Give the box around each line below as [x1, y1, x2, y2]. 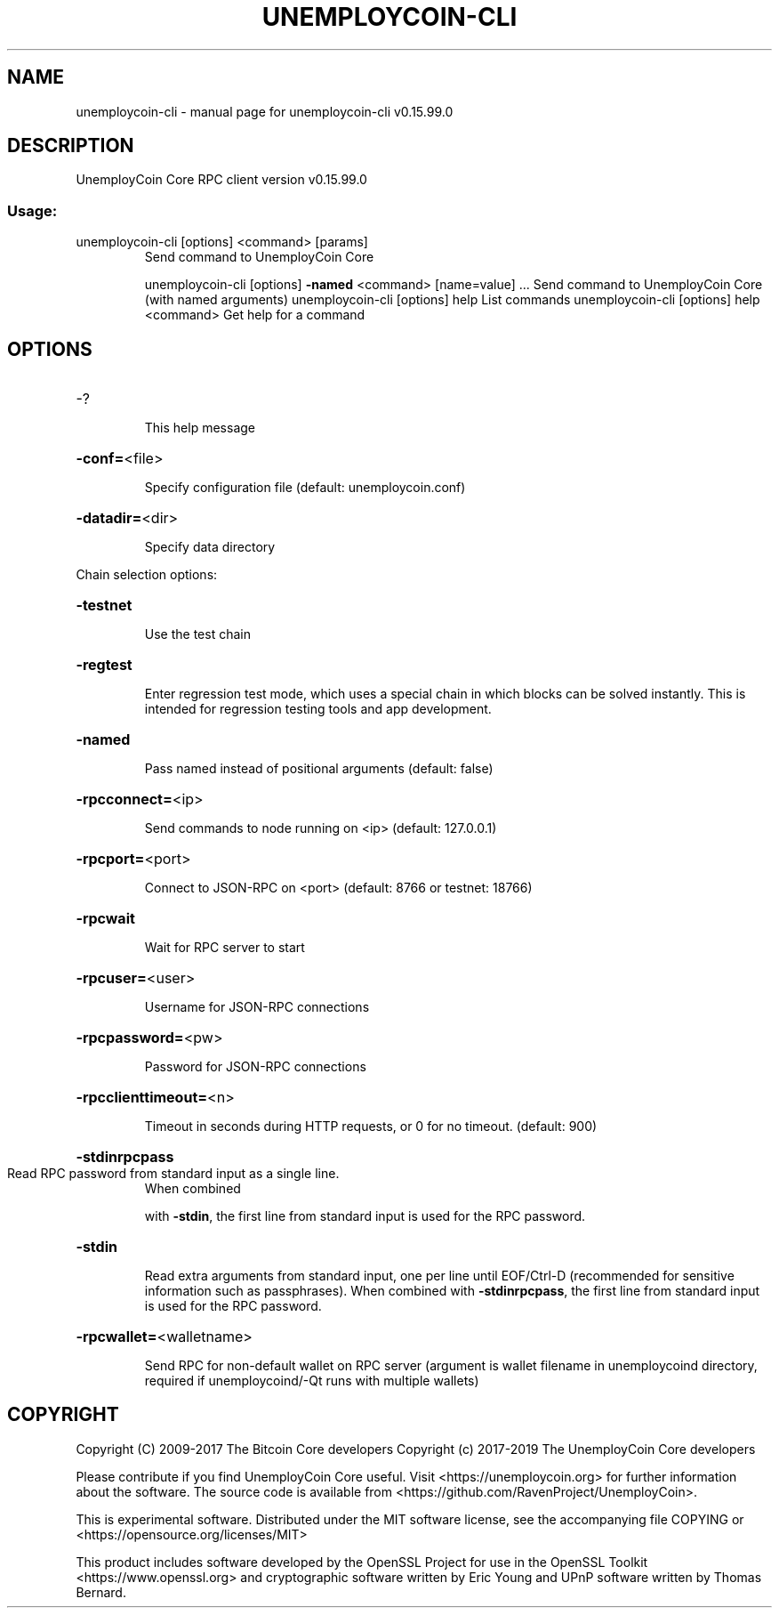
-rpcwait [76, 909, 135, 928]
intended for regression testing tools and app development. [144, 701, 492, 717]
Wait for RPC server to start [144, 940, 305, 956]
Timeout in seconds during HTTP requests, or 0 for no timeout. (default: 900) [144, 1118, 598, 1135]
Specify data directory [144, 539, 276, 555]
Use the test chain [144, 626, 251, 642]
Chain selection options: [76, 567, 218, 583]
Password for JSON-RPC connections [144, 1059, 366, 1075]
